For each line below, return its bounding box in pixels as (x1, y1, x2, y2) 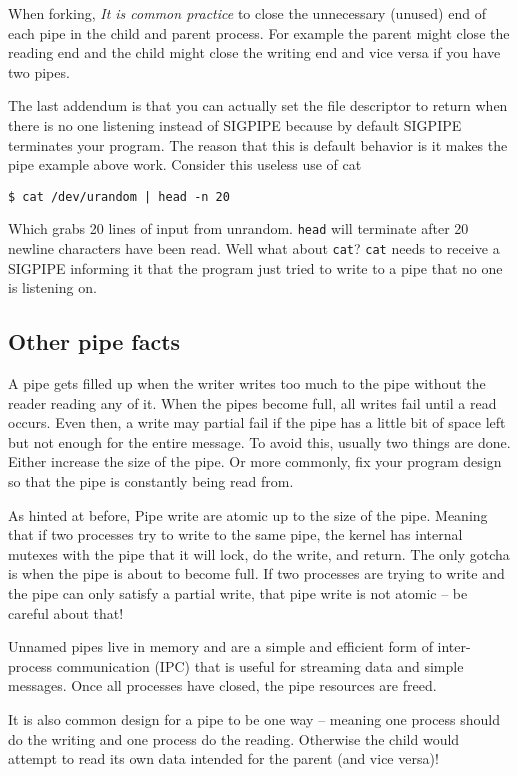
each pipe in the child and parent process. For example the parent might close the (8, 22, 510, 43)
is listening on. (8, 277, 97, 298)
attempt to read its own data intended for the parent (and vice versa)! (8, 748, 439, 769)
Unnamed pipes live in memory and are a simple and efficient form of (8, 636, 433, 657)
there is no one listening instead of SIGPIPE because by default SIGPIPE (8, 114, 462, 135)
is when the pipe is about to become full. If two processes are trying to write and (8, 563, 505, 584)
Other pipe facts (8, 326, 181, 357)
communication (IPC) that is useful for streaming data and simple (56, 655, 464, 676)
